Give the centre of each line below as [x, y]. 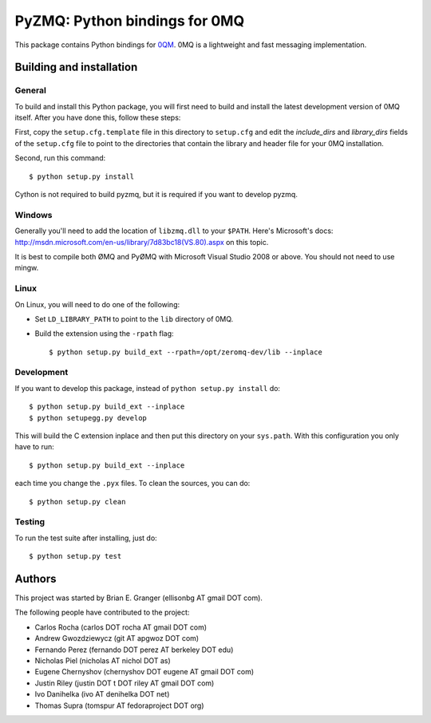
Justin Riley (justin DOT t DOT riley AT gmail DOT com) [125, 683]
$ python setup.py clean [77, 502]
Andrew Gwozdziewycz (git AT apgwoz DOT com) [117, 638]
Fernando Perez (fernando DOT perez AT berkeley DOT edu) [134, 650]
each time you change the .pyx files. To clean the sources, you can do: [132, 484]
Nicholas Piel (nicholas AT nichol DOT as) [103, 660]
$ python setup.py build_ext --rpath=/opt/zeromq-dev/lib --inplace [186, 352]
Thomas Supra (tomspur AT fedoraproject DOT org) [119, 705]
